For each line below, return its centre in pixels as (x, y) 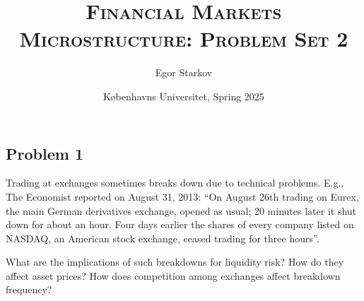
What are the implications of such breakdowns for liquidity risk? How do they (175, 262)
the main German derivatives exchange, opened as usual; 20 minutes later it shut (181, 210)
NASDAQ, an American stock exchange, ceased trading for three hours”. (163, 238)
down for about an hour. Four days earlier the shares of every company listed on (180, 224)
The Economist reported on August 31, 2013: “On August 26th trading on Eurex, (182, 196)
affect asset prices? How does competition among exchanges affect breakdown (173, 275)
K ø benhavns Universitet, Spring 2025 (184, 96)
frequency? (29, 289)
